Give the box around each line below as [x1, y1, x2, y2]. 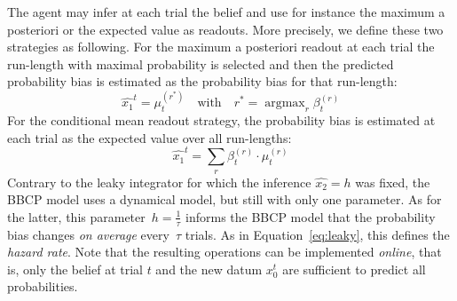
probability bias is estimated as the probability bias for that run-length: [7, 72, 398, 91]
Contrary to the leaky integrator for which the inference [7, 172, 311, 191]
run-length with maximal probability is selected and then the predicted [7, 54, 394, 73]
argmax [264, 97, 305, 110]
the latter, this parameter [7, 207, 146, 226]
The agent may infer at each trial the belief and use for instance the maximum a [7, 3, 445, 20]
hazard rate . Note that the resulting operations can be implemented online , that [7, 242, 442, 261]
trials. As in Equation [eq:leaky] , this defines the [185, 225, 450, 243]
